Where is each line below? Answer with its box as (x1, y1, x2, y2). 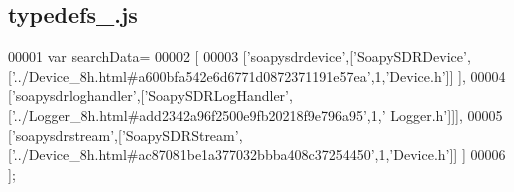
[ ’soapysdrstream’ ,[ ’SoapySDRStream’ (8, 124, 239, 145)
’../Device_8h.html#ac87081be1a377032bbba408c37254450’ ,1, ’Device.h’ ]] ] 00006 (11, 144, 506, 165)
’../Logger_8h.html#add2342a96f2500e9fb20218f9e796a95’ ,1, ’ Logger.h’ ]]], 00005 (11, 104, 503, 125)
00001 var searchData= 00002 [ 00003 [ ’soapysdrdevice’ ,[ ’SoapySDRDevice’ (8, 46, 467, 67)
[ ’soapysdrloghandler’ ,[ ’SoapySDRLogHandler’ (8, 85, 289, 106)
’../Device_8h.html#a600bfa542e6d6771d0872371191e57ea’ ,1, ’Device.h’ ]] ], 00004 (11, 65, 506, 86)
